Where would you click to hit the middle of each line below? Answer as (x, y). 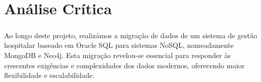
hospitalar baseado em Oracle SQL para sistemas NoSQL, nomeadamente (119, 45)
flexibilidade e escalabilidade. (50, 75)
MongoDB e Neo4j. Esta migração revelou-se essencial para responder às (117, 55)
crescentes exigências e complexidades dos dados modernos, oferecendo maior (124, 65)
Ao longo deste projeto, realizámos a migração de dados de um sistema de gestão (131, 35)
